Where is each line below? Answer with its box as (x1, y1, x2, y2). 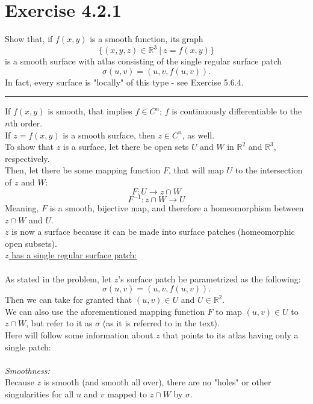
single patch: (5, 340, 51, 353)
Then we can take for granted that (5, 293, 132, 306)
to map (215, 305, 242, 317)
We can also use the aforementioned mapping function (5, 305, 205, 317)
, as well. (182, 128, 215, 141)
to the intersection (235, 164, 303, 176)
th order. (10, 117, 43, 129)
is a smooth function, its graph (90, 33, 203, 45)
